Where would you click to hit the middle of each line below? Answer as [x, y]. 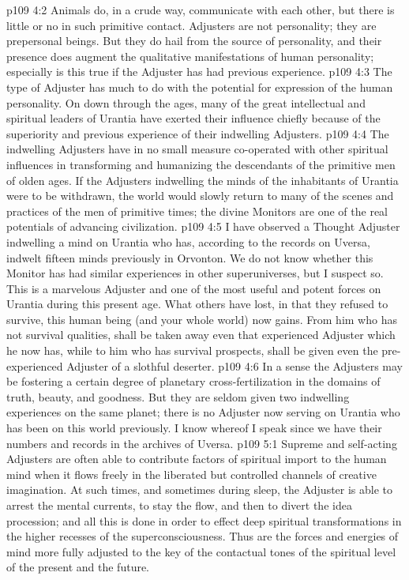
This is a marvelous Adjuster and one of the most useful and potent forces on [194, 288]
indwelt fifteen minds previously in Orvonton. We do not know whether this [190, 257]
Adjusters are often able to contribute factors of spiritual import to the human [197, 459]
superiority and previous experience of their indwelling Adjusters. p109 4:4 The [198, 133]
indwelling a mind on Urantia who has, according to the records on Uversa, [188, 241]
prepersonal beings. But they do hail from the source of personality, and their [194, 41]
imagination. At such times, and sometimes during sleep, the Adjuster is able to [200, 490]
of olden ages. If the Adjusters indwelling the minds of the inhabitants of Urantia [203, 180]
